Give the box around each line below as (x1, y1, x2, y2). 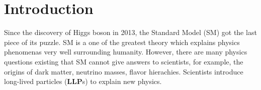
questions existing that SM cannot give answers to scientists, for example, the (4, 56, 243, 66)
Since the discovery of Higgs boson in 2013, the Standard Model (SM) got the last (4, 27, 257, 37)
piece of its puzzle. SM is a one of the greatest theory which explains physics (4, 36, 240, 47)
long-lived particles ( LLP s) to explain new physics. (4, 76, 162, 86)
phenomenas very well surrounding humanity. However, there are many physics (4, 46, 247, 57)
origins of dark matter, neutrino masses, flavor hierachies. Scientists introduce (4, 66, 243, 76)
